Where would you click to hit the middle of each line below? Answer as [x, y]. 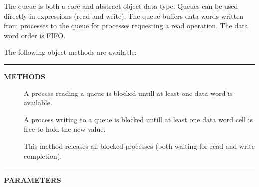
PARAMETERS [33, 180]
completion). [43, 155]
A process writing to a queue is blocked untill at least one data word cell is [138, 119]
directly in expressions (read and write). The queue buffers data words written [124, 16]
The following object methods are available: [70, 52]
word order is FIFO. [35, 35]
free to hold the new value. [65, 129]
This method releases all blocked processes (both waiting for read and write [139, 145]
